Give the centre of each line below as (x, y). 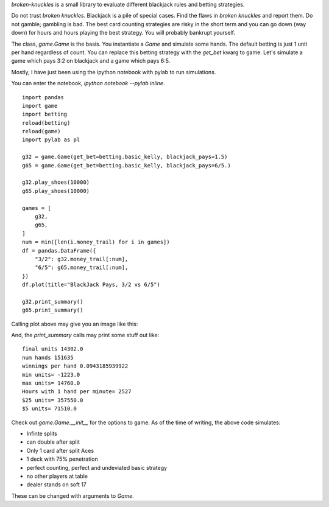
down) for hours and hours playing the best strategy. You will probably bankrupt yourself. (123, 33)
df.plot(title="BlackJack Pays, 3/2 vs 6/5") (91, 285)
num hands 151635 (48, 357)
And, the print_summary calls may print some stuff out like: (85, 335)
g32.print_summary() (53, 302)
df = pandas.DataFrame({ (59, 250)
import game (40, 106)
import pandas (43, 97)
